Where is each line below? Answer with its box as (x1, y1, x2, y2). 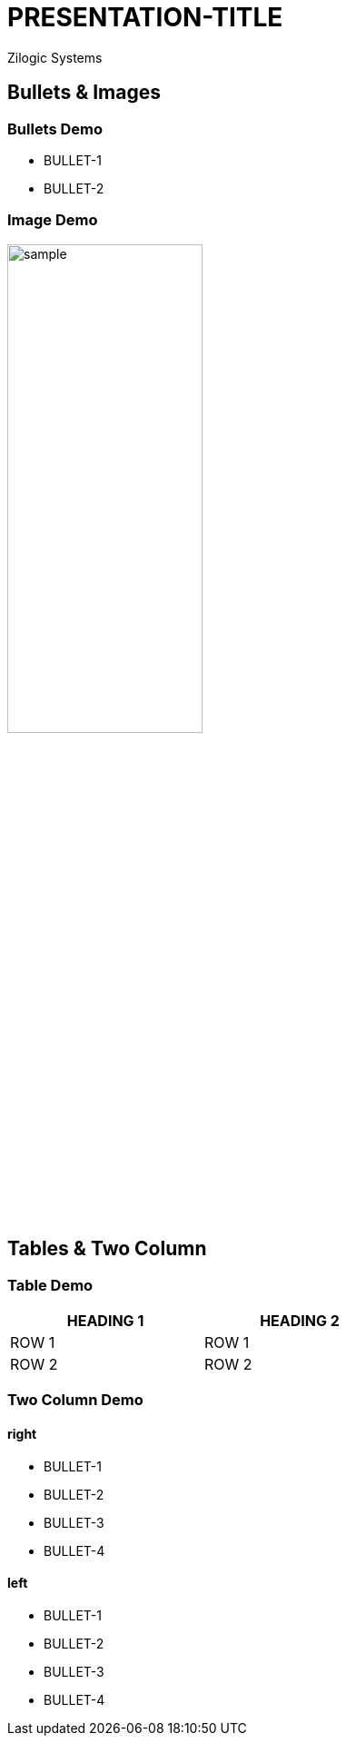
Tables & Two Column (7, 1237, 207, 1261)
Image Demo (7, 211, 98, 230)
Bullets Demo (7, 119, 104, 138)
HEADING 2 (260, 1311, 340, 1330)
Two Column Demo (7, 1391, 143, 1410)
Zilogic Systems (7, 49, 103, 65)
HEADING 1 (66, 1311, 144, 1330)
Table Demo (7, 1275, 94, 1294)
